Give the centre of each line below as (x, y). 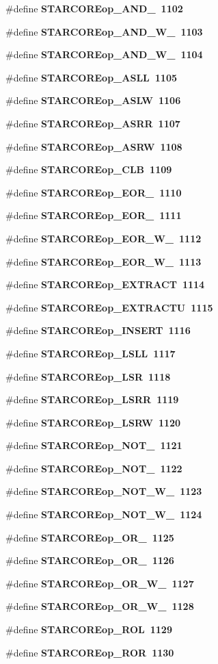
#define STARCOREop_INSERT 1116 (98, 330)
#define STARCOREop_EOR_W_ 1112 (104, 238)
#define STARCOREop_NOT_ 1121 (94, 445)
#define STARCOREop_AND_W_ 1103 (104, 31)
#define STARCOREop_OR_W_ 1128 (100, 606)
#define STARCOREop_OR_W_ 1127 (100, 583)
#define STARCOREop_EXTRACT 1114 (105, 284)
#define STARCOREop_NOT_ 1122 (94, 468)
